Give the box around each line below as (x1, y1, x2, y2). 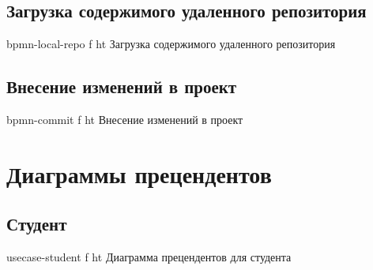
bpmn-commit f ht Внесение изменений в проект (6, 111, 243, 127)
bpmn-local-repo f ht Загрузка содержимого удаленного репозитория (6, 36, 336, 52)
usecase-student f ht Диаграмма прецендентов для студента (6, 249, 292, 265)
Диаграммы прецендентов (6, 157, 272, 189)
